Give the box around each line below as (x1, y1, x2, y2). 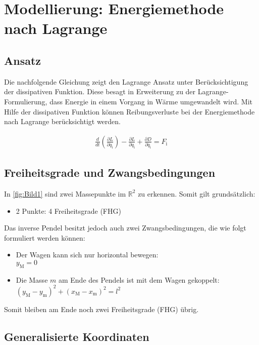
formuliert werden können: (4, 232, 85, 243)
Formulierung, (4, 96, 47, 106)
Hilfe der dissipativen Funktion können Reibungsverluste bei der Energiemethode (4, 106, 255, 117)
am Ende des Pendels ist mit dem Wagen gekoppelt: (58, 274, 220, 285)
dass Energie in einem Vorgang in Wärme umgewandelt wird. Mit (49, 96, 252, 106)
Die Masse (16, 274, 48, 285)
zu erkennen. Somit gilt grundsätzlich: (138, 188, 255, 199)
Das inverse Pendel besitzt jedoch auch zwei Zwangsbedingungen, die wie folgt (4, 222, 246, 233)
